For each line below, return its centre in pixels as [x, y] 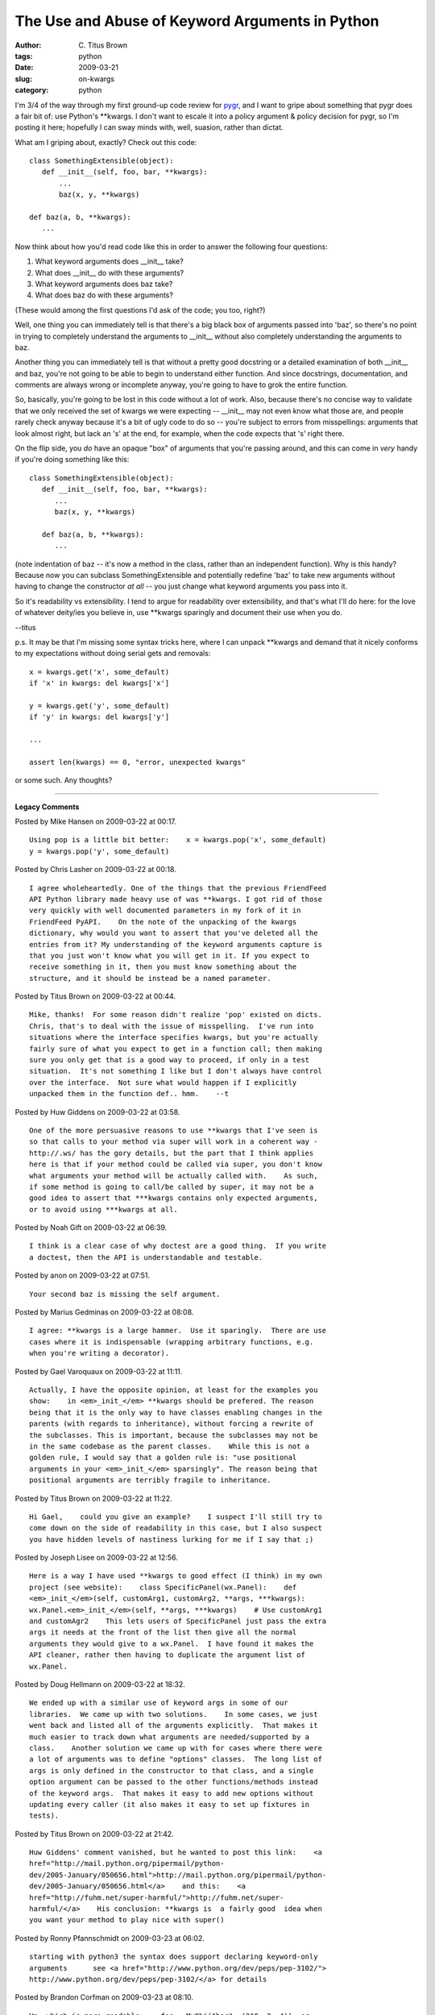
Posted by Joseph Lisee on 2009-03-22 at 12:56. [97, 1558]
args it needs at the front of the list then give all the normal [163, 1633]
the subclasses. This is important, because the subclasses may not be [174, 1435]
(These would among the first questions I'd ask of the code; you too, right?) [140, 310]
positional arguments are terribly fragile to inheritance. [150, 1480]
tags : [24, 56]
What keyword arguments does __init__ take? [110, 261]
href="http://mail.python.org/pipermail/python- [127, 1863]
